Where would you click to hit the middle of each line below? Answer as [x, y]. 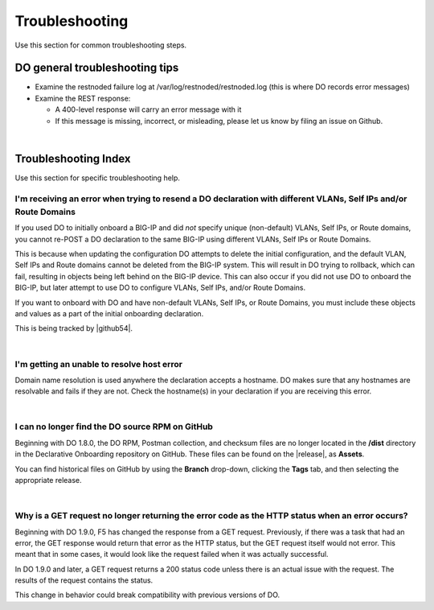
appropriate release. [48, 480]
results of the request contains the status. [84, 580]
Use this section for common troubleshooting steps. [101, 45]
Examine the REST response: [83, 98]
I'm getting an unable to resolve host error [98, 364]
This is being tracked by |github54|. [74, 328]
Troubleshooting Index [73, 158]
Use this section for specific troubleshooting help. [98, 178]
